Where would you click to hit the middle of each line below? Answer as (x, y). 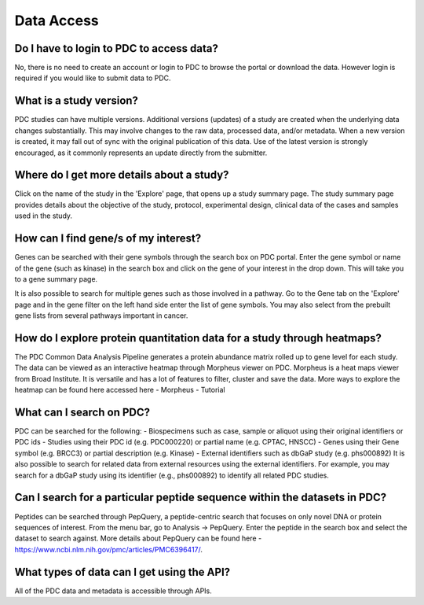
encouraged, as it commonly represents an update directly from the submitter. (141, 153)
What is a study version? (77, 101)
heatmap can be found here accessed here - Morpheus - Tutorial (120, 390)
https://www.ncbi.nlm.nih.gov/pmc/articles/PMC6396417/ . (109, 549)
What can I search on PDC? (82, 412)
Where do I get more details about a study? (122, 175)
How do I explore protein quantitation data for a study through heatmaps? (198, 338)
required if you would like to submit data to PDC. (93, 78)
